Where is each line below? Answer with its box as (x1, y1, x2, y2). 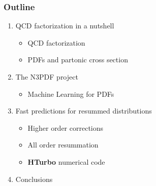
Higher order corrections (27, 122, 104, 133)
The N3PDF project (15, 71, 78, 82)
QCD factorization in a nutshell (15, 20, 114, 31)
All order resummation (27, 139, 99, 150)
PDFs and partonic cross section (27, 54, 128, 65)
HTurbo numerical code (27, 156, 105, 167)
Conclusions (15, 173, 53, 184)
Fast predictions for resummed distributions (15, 105, 152, 116)
